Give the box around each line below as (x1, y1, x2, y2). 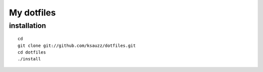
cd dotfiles (18, 49, 46, 55)
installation (9, 21, 46, 30)
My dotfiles (9, 7, 56, 18)
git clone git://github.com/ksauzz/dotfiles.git (18, 43, 136, 48)
